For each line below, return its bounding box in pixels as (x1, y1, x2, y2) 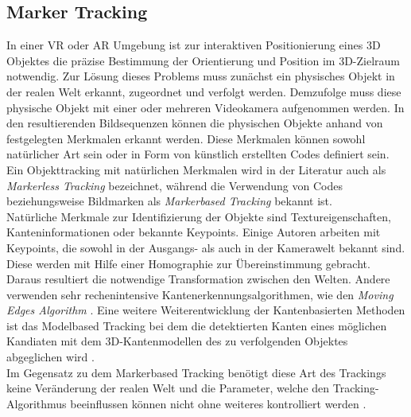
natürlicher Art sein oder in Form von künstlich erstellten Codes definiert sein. (6, 146, 390, 162)
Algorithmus (6, 395, 67, 411)
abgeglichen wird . (6, 349, 95, 365)
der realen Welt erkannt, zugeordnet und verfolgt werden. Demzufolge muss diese (6, 83, 401, 99)
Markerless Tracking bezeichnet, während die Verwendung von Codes (6, 177, 343, 193)
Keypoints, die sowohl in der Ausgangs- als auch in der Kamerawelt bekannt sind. (6, 239, 405, 255)
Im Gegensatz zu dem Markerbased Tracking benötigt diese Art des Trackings (6, 364, 386, 380)
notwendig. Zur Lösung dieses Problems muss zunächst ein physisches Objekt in (6, 68, 395, 84)
